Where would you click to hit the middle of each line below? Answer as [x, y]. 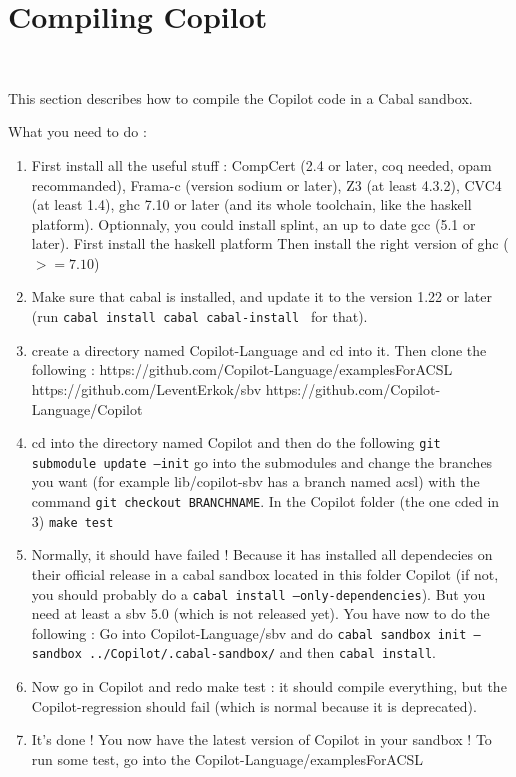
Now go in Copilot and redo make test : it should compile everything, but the [269, 686]
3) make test [72, 520]
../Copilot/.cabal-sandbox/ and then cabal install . [262, 652]
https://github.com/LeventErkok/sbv [146, 388]
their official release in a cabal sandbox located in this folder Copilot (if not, [265, 573]
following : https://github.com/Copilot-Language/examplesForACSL [242, 369]
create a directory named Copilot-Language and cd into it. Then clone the [259, 349]
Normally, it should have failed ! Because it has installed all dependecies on [262, 554]
